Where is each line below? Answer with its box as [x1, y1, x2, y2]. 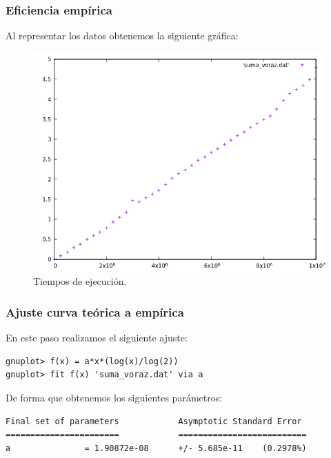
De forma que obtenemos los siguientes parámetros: [6, 390, 223, 404]
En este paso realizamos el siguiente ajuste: [6, 330, 188, 345]
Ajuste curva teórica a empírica [6, 303, 184, 320]
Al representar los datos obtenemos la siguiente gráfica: [6, 28, 239, 43]
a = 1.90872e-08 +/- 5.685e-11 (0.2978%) [6, 443, 307, 453]
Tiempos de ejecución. [33, 274, 127, 288]
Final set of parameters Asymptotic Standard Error [6, 416, 302, 426]
